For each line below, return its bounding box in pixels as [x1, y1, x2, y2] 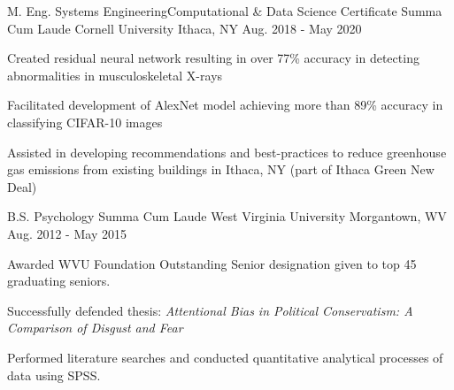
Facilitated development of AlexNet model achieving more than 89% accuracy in [7, 96, 443, 114]
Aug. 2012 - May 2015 [7, 224, 127, 242]
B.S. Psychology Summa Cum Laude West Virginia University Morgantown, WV [7, 207, 447, 226]
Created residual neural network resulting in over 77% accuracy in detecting [7, 49, 419, 67]
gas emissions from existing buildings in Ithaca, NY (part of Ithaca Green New [7, 160, 435, 179]
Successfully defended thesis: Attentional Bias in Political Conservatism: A [7, 301, 413, 319]
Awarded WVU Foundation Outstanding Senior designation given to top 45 [7, 254, 417, 272]
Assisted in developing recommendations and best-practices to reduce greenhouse [7, 142, 447, 161]
